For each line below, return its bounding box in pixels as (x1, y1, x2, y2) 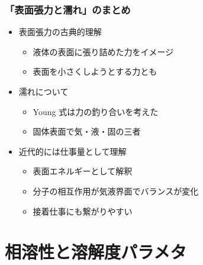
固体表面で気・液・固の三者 (33, 125, 141, 138)
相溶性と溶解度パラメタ (5, 240, 187, 264)
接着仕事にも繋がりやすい (33, 205, 133, 217)
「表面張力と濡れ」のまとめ (5, 2, 131, 17)
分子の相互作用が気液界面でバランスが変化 (33, 184, 199, 197)
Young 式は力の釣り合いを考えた (33, 105, 159, 117)
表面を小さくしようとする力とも (33, 65, 157, 78)
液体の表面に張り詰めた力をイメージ (33, 45, 174, 58)
